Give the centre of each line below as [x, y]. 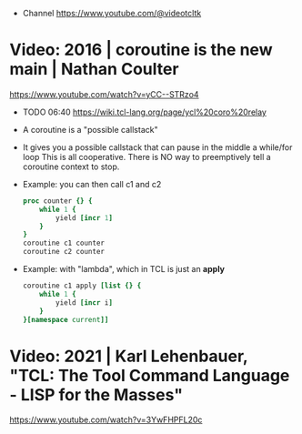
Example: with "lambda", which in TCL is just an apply [124, 269]
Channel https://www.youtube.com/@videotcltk [112, 13]
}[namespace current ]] [65, 319]
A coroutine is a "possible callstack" [90, 129]
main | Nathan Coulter [94, 70]
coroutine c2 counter [63, 252]
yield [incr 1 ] [85, 217]
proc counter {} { [57, 201]
